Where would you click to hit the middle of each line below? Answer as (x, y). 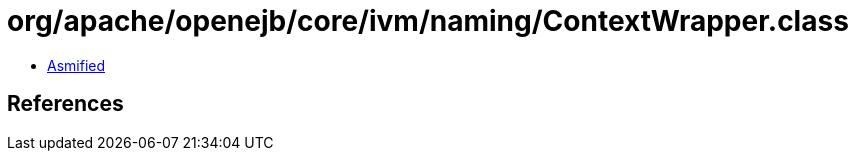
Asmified (76, 65)
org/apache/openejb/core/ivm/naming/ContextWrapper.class (428, 21)
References (65, 104)
